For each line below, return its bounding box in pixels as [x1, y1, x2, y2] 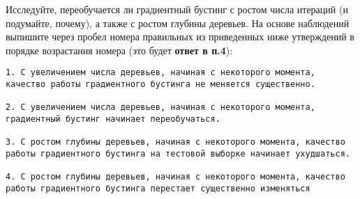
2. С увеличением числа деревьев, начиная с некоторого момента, [6, 102, 315, 113]
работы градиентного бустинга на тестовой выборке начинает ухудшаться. [6, 148, 350, 159]
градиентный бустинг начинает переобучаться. [6, 114, 220, 124]
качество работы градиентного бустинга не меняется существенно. [6, 79, 315, 90]
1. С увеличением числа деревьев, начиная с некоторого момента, [6, 67, 315, 78]
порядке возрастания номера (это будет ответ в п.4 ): [6, 42, 233, 57]
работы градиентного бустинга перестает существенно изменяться [6, 183, 310, 193]
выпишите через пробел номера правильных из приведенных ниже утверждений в [6, 29, 354, 44]
